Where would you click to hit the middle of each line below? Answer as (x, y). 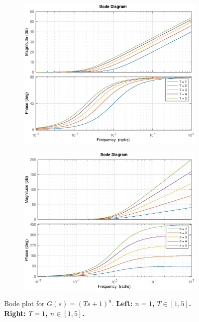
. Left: (122, 303)
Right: (15, 313)
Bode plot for (24, 303)
